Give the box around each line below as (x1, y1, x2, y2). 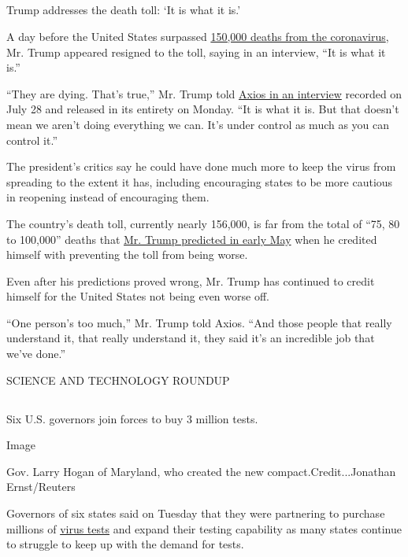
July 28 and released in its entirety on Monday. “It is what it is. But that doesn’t (6, 101, 399, 117)
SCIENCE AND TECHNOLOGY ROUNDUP (6, 371, 230, 388)
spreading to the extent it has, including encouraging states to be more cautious (6, 173, 393, 190)
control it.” (6, 131, 57, 148)
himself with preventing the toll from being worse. (6, 246, 248, 263)
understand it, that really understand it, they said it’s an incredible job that (6, 330, 375, 346)
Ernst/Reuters (6, 478, 76, 495)
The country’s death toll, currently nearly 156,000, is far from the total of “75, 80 (6, 215, 400, 231)
